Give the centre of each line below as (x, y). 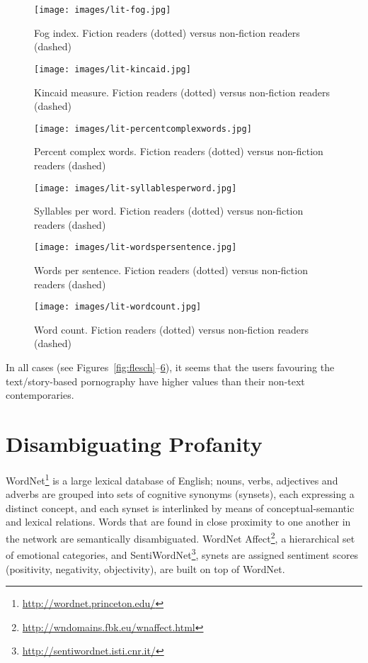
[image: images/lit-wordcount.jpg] (118, 307)
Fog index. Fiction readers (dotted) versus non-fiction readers (167, 32)
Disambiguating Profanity (134, 444)
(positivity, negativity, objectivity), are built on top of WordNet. (145, 568)
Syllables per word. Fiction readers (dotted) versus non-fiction (169, 211)
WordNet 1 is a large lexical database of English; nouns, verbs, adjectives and (172, 479)
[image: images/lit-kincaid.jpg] (113, 69)
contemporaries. (40, 395)
